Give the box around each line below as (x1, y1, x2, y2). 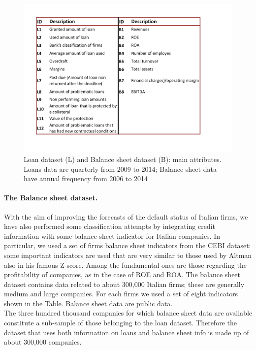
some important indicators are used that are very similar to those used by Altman (4, 250, 252, 260)
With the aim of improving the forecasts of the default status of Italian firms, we (4, 211, 248, 222)
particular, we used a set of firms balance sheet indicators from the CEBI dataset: (4, 240, 251, 251)
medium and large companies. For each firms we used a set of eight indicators (4, 288, 238, 299)
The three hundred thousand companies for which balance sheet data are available (4, 308, 252, 318)
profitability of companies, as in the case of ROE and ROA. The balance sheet (4, 269, 241, 280)
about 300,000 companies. (4, 337, 82, 347)
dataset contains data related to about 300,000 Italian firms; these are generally (4, 279, 245, 289)
